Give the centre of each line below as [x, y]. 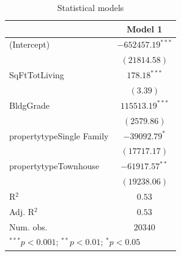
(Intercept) [30, 44]
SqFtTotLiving [37, 75]
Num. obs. [28, 226]
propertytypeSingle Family [59, 135]
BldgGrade [30, 105]
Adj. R [22, 211]
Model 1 [145, 28]
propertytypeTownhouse [54, 166]
